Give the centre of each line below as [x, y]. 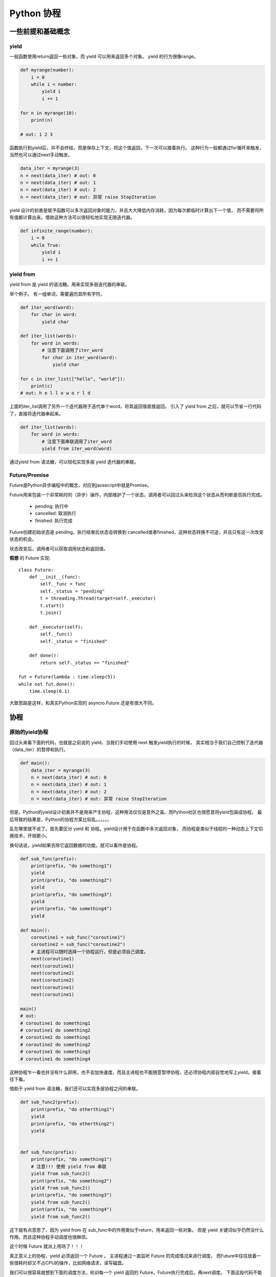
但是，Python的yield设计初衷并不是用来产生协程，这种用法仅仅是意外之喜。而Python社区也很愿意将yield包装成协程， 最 [136, 812]
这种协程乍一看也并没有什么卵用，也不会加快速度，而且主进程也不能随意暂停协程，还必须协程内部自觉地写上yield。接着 [135, 1072]
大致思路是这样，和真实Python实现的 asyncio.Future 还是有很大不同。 [83, 703]
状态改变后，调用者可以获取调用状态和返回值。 [59, 549]
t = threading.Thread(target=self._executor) [98, 598]
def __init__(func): [55, 577]
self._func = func [63, 584]
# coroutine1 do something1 [55, 1023]
